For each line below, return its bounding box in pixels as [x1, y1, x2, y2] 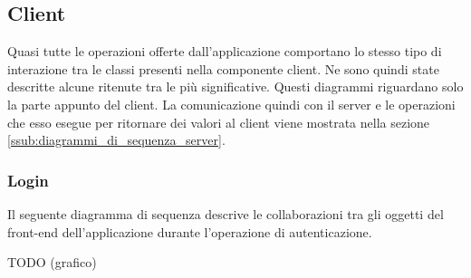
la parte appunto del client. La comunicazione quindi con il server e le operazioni [7, 94, 456, 113]
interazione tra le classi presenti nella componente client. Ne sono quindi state [7, 59, 439, 78]
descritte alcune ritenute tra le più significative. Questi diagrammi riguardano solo [7, 77, 464, 96]
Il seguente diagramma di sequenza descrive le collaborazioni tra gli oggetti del [7, 204, 444, 223]
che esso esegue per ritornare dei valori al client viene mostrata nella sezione [7, 112, 430, 131]
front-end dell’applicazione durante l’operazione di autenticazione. [7, 222, 372, 241]
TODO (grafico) [7, 253, 97, 272]
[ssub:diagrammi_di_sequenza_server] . [7, 130, 226, 149]
